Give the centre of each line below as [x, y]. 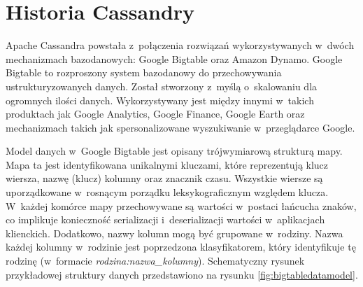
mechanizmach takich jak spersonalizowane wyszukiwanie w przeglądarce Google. [180, 127]
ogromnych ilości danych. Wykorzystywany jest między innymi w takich [160, 100]
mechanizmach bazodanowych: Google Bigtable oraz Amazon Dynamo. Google [174, 58]
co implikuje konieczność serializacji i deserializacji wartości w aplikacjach [165, 219]
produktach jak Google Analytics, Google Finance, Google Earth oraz [155, 114]
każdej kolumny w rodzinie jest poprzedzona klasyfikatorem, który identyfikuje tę [181, 247]
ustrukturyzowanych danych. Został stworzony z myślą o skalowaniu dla [162, 86]
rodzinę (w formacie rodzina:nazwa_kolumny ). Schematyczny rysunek [155, 261]
